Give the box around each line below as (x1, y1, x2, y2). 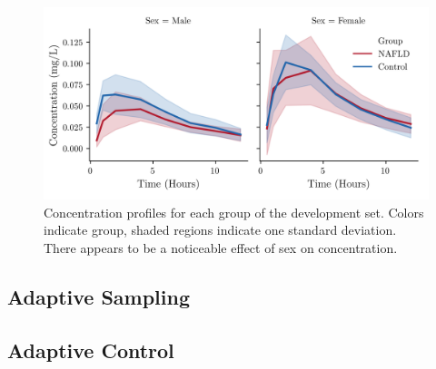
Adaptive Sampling (7, 282, 191, 310)
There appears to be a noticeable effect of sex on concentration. (44, 238, 398, 257)
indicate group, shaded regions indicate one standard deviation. (44, 220, 397, 239)
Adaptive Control (7, 335, 174, 364)
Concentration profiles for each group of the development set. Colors (44, 202, 424, 221)
